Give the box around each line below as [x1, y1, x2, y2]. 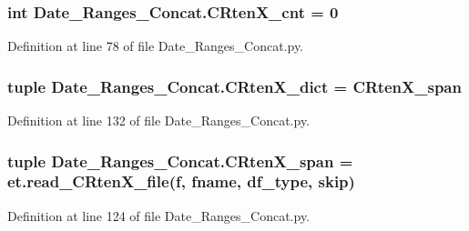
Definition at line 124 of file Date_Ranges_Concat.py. [7, 206, 311, 225]
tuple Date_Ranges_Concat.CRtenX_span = [7, 149, 353, 172]
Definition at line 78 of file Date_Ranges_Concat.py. [7, 36, 304, 55]
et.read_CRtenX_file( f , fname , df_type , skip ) [7, 170, 355, 193]
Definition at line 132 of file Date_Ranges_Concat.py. [7, 111, 311, 130]
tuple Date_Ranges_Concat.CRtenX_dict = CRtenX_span [7, 75, 462, 97]
